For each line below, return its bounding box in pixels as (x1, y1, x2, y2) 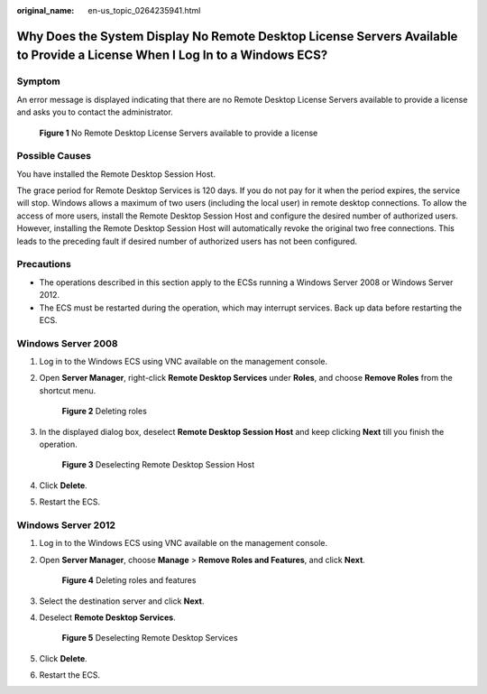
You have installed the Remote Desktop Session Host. (16, 168, 216, 180)
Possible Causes (16, 150, 92, 162)
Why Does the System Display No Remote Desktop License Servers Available (16, 28, 458, 44)
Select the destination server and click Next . (39, 596, 205, 606)
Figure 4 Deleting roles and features (61, 575, 197, 586)
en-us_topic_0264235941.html (87, 5, 201, 15)
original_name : (16, 5, 75, 15)
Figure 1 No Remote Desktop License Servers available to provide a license (39, 127, 318, 138)
